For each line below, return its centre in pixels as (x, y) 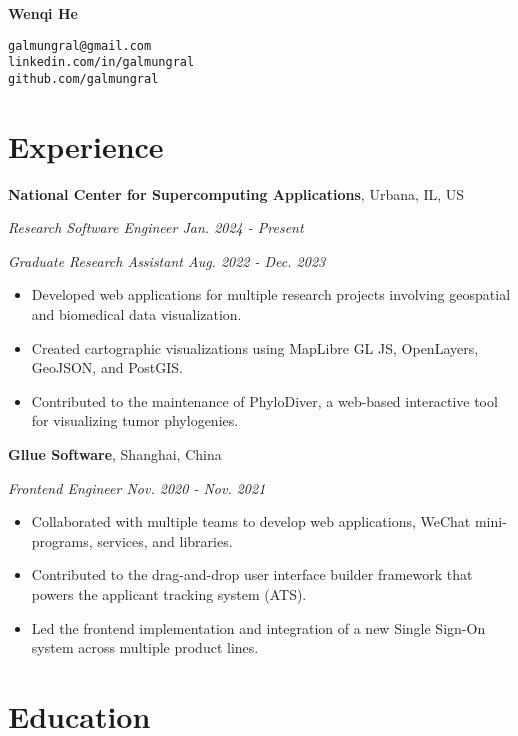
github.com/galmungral (83, 78)
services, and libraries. (165, 540)
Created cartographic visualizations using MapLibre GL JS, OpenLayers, (255, 347)
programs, (62, 540)
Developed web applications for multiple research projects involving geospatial (271, 294)
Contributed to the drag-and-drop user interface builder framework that (252, 574)
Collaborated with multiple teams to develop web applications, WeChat (251, 521)
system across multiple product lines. (145, 647)
